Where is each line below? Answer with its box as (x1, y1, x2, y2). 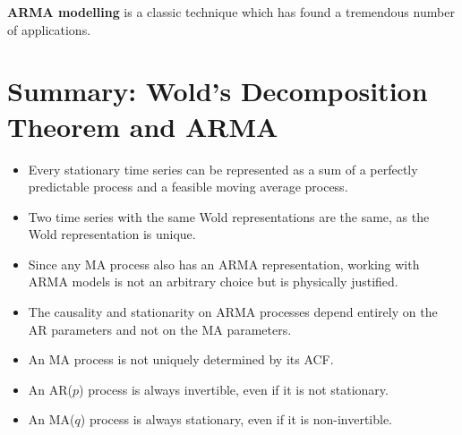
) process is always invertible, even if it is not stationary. (79, 380, 389, 398)
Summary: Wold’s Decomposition (7, 72, 428, 109)
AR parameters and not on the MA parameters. (28, 320, 292, 338)
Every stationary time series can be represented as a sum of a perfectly (28, 159, 418, 178)
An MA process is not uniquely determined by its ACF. (28, 350, 334, 369)
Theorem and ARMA (7, 107, 278, 144)
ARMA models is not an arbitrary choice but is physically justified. (28, 272, 398, 291)
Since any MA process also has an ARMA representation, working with (28, 254, 420, 273)
